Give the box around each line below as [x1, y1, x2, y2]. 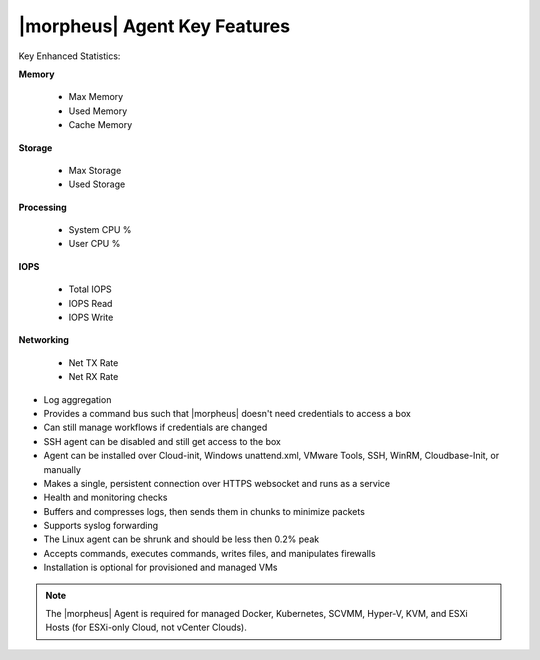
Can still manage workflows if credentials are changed [43, 421, 268, 434]
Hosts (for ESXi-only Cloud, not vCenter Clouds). [45, 621, 247, 634]
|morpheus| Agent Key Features [18, 15, 290, 37]
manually [43, 463, 82, 475]
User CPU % [68, 238, 121, 250]
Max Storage [68, 164, 122, 176]
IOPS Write [68, 311, 114, 324]
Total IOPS [68, 283, 112, 295]
